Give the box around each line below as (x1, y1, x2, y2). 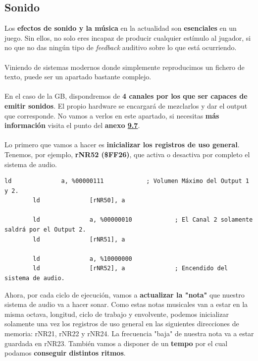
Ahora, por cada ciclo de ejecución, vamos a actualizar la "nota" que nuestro (4, 289, 245, 300)
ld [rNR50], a (33, 197, 125, 204)
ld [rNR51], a (33, 236, 125, 243)
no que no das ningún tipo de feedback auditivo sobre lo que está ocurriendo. (4, 42, 237, 53)
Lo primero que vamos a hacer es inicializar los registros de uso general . (4, 139, 240, 150)
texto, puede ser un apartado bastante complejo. (4, 71, 152, 82)
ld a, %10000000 (33, 255, 132, 262)
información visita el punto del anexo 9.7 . (4, 120, 140, 130)
